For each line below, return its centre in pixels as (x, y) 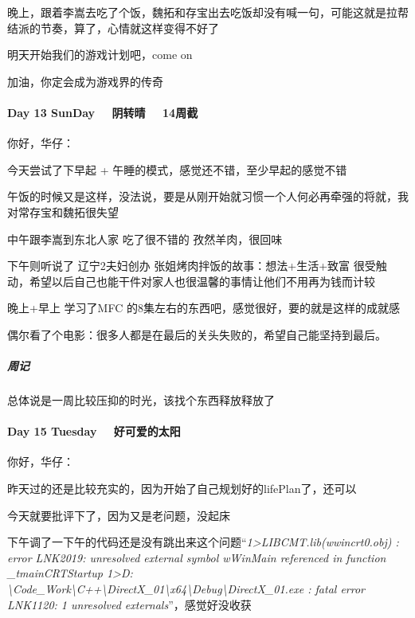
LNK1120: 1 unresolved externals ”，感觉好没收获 (129, 604)
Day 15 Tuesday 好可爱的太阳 (94, 431)
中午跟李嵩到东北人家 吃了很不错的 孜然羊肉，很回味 (145, 239)
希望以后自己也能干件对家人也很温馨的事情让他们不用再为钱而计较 (202, 281)
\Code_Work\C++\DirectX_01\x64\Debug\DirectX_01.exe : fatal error (186, 589)
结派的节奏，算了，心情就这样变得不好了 (113, 27)
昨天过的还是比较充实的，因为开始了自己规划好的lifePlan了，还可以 (182, 489)
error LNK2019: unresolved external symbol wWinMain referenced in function (197, 557)
